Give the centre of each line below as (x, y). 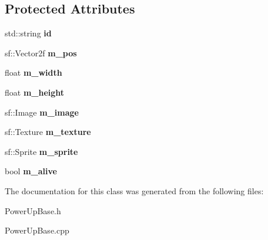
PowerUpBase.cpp (37, 230)
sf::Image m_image (42, 112)
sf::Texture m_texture (48, 132)
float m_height (35, 92)
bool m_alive (31, 171)
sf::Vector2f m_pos (41, 53)
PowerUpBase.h (33, 210)
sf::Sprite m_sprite (41, 151)
